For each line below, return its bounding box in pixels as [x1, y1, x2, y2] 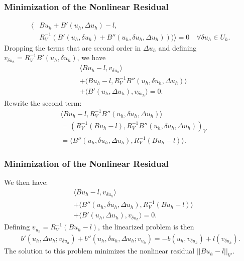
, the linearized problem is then [98, 221, 194, 232]
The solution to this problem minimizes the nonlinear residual [4, 245, 195, 256]
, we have [77, 52, 106, 63]
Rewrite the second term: [4, 97, 82, 108]
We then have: [4, 177, 48, 187]
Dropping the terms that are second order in [4, 42, 141, 53]
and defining [158, 42, 197, 53]
